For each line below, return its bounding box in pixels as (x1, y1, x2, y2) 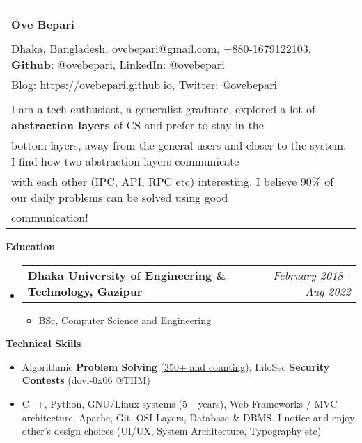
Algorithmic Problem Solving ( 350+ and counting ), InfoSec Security (22, 359, 330, 373)
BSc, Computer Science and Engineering (38, 312, 212, 327)
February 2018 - (273, 266, 351, 283)
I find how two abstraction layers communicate (11, 153, 239, 169)
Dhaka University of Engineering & (27, 266, 226, 283)
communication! (11, 209, 88, 225)
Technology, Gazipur (27, 282, 143, 299)
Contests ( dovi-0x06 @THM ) (22, 373, 150, 387)
